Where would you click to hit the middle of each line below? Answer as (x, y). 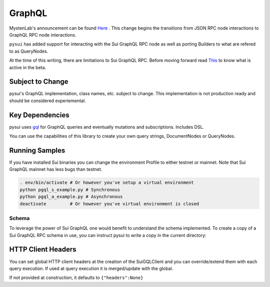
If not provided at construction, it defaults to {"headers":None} (76, 277)
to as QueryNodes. (29, 51)
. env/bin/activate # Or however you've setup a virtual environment (107, 183)
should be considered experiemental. (47, 101)
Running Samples (37, 150)
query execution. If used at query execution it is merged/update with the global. (91, 268)
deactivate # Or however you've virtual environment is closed (109, 204)
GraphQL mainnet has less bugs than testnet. (56, 169)
